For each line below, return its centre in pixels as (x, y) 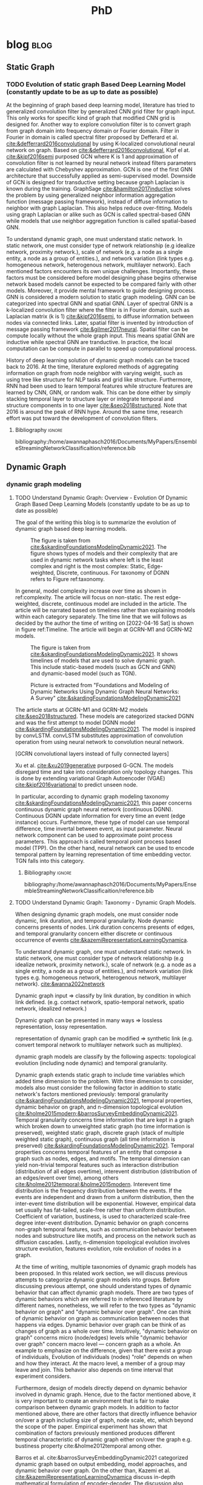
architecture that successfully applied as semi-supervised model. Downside (101, 176)
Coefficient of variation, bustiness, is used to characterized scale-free (102, 1216)
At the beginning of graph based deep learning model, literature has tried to (101, 105)
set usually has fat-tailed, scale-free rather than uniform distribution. (101, 1210)
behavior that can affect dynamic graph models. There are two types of (104, 1292)
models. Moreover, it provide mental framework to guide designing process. (101, 290)
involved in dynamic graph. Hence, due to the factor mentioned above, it (105, 1394)
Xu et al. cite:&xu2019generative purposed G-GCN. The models (94, 765)
